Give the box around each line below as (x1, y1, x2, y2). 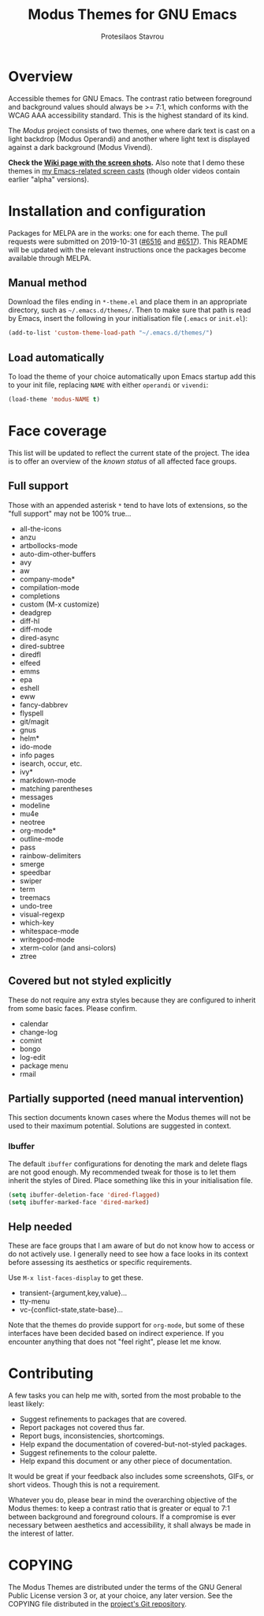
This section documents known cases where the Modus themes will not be (8, 1113, 251, 1122)
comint (19, 1036, 43, 1045)
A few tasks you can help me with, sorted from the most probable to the (8, 1390, 242, 1401)
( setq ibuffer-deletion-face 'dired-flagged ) (8, 1191, 160, 1199)
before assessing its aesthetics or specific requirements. (8, 1258, 192, 1267)
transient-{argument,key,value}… (19, 1288, 128, 1298)
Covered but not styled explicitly (8, 974, 172, 987)
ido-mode (19, 741, 52, 751)
